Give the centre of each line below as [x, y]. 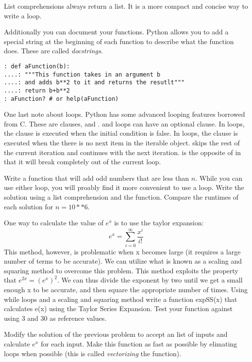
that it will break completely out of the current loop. [83, 162]
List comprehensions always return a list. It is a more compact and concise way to [126, 6]
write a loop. [23, 15]
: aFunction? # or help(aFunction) [61, 99]
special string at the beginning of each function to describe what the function [119, 41]
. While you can [219, 178]
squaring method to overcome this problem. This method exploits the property [121, 270]
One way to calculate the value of [54, 223]
